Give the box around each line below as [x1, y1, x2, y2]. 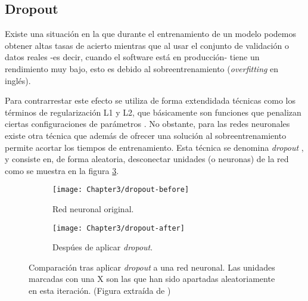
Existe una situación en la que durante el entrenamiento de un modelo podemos [5, 27, 296, 40]
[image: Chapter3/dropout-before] [52, 185, 189, 194]
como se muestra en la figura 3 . [5, 164, 119, 176]
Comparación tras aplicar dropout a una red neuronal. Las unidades [29, 260, 275, 273]
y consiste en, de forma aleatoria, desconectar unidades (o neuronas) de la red [5, 153, 289, 165]
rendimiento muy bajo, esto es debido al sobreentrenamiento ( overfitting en [5, 62, 279, 75]
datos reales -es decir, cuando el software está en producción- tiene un [5, 51, 260, 63]
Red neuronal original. [52, 202, 134, 215]
